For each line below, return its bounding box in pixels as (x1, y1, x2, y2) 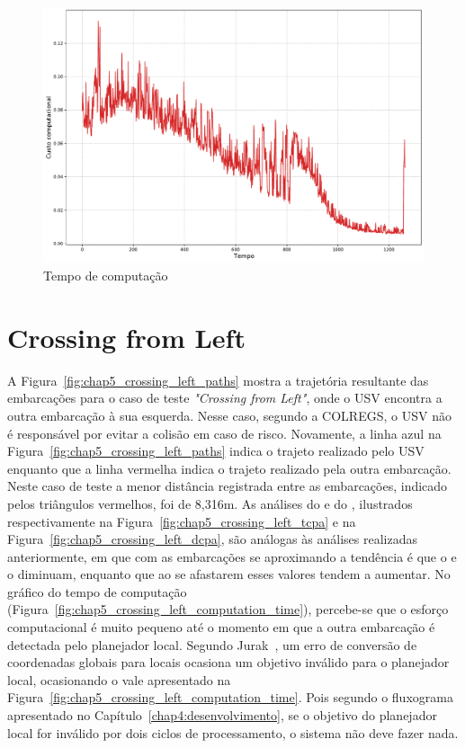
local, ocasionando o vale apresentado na (7, 670, 231, 689)
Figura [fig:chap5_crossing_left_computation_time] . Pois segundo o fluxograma (7, 688, 453, 707)
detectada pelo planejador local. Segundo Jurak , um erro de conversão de (7, 635, 417, 654)
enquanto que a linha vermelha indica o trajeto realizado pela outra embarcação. (7, 459, 452, 477)
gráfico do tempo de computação (7, 582, 187, 601)
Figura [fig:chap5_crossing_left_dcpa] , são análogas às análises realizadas (7, 530, 417, 548)
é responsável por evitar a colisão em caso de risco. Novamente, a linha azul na (7, 423, 442, 442)
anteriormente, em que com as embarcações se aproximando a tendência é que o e (7, 547, 457, 565)
